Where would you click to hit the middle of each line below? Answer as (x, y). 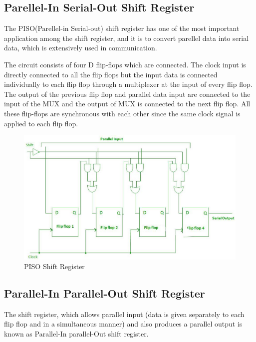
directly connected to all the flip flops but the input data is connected (111, 74)
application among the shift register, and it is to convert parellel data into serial (127, 38)
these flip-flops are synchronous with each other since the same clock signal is (122, 113)
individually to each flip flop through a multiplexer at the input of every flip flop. (128, 84)
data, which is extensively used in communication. (81, 48)
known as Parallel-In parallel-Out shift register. (76, 334)
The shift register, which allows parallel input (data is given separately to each (124, 314)
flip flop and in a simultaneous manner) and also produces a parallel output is (123, 324)
